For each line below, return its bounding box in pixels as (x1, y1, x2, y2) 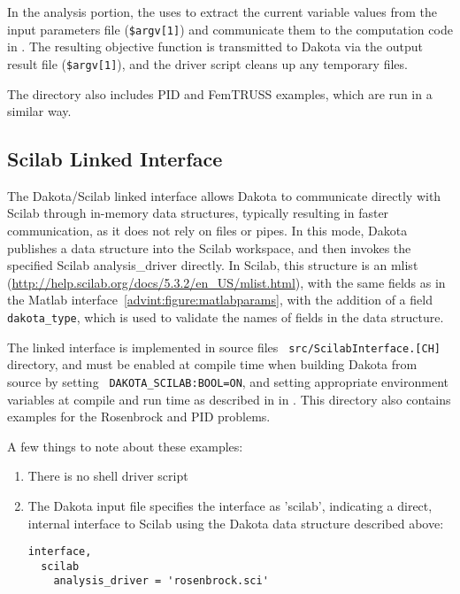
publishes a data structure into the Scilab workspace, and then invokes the (7, 238, 411, 257)
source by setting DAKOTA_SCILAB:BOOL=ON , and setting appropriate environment (7, 372, 448, 390)
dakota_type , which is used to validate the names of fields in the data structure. (7, 308, 444, 327)
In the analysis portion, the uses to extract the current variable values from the (7, 3, 437, 20)
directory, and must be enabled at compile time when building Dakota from (7, 355, 418, 374)
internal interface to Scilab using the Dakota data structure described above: (27, 513, 444, 532)
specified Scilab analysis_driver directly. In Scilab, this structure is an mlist (7, 256, 418, 274)
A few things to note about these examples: (7, 436, 243, 455)
